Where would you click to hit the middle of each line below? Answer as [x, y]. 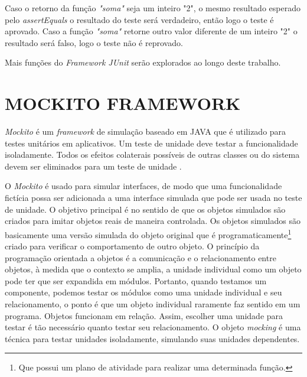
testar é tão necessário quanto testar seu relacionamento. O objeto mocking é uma [153, 327]
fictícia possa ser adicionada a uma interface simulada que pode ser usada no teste [153, 198]
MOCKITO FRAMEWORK [123, 103]
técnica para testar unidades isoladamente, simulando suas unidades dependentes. [152, 338]
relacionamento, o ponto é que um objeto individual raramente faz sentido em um [153, 304]
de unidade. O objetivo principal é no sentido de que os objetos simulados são [145, 209]
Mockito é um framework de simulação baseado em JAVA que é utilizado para [146, 131]
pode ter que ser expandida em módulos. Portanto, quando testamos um [136, 280]
